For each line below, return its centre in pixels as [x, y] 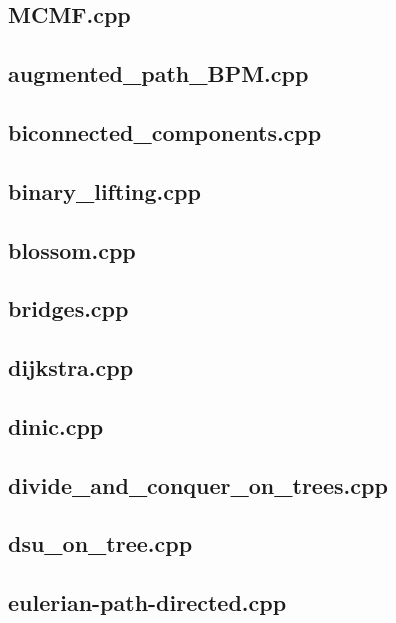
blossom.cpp [72, 249]
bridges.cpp [68, 308]
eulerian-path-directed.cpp [147, 602]
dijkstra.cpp [71, 367]
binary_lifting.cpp [104, 190]
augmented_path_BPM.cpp [158, 73]
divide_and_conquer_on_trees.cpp [198, 484]
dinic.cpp [56, 425]
